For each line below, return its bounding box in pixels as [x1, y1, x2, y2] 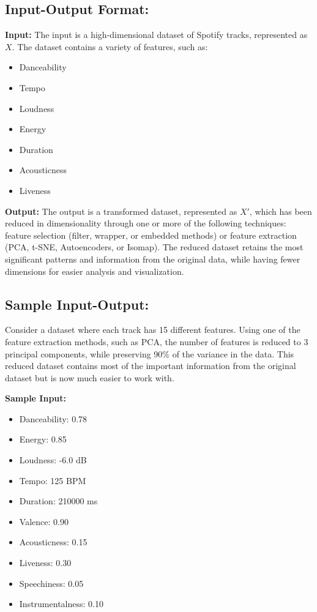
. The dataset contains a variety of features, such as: [12, 40, 208, 53]
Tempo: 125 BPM [19, 474, 86, 487]
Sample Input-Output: [5, 294, 149, 313]
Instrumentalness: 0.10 [19, 597, 103, 610]
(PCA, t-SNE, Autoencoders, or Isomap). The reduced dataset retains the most [5, 241, 304, 253]
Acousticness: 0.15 [19, 535, 88, 548]
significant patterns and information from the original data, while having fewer [5, 252, 300, 265]
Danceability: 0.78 [19, 412, 88, 425]
